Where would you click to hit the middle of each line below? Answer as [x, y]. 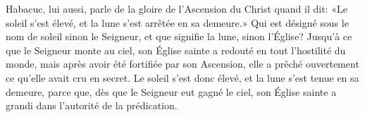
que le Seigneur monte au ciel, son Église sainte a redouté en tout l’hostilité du [176, 50]
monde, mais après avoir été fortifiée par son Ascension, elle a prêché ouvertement [182, 64]
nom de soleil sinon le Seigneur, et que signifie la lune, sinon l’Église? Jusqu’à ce [179, 36]
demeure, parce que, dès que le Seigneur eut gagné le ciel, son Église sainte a [171, 91]
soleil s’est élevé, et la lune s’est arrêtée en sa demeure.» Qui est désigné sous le [177, 22]
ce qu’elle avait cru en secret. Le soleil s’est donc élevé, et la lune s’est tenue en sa [182, 77]
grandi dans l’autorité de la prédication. [92, 105]
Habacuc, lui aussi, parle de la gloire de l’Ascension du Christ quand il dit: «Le [177, 8]
